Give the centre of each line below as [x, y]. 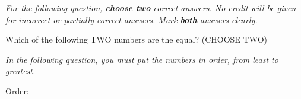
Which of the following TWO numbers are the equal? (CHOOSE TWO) [136, 39]
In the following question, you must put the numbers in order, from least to [142, 59]
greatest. [20, 71]
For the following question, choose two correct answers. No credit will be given [151, 8]
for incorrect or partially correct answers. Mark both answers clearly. [132, 19]
